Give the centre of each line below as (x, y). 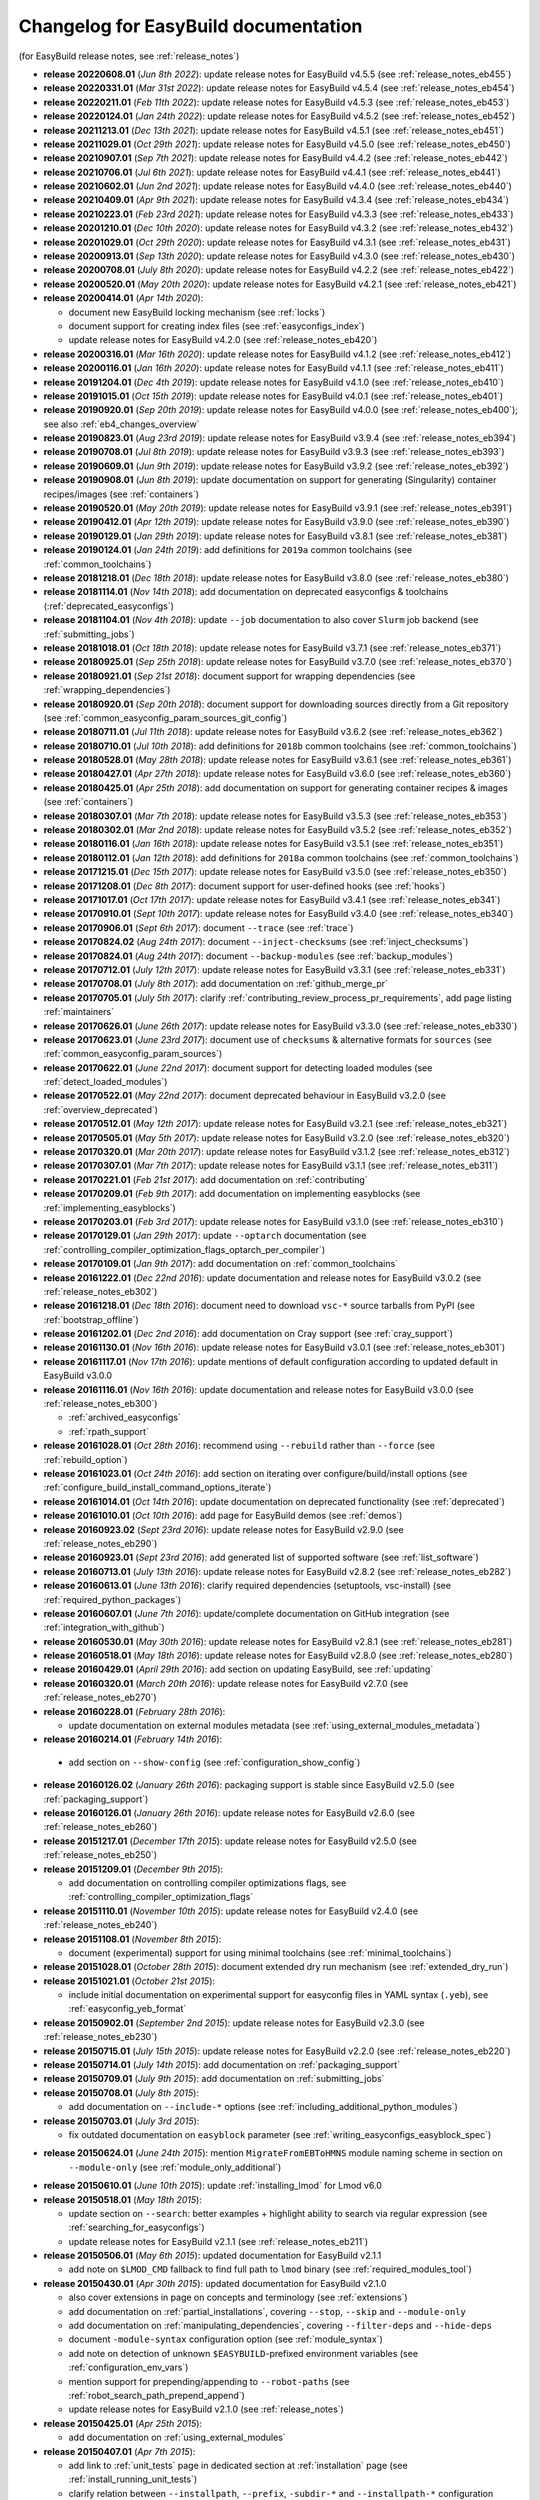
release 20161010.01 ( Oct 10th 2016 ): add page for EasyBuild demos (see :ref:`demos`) (223, 1516)
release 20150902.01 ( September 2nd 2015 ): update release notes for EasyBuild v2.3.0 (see (234, 2022)
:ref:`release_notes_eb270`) (100, 1697)
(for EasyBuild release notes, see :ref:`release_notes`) (129, 56)
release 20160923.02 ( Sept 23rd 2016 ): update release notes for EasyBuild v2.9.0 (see (223, 1529)
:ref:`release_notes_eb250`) (100, 1855)
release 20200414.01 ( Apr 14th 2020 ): (123, 298)
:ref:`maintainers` (79, 1012)
